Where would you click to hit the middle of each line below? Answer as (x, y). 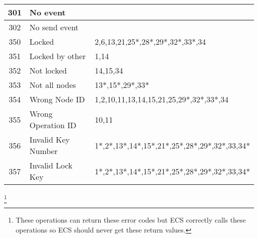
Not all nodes (53, 85)
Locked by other (58, 56)
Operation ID (53, 125)
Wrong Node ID (57, 99)
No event (48, 12)
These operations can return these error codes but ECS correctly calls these (131, 220)
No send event (54, 27)
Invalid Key (50, 139)
